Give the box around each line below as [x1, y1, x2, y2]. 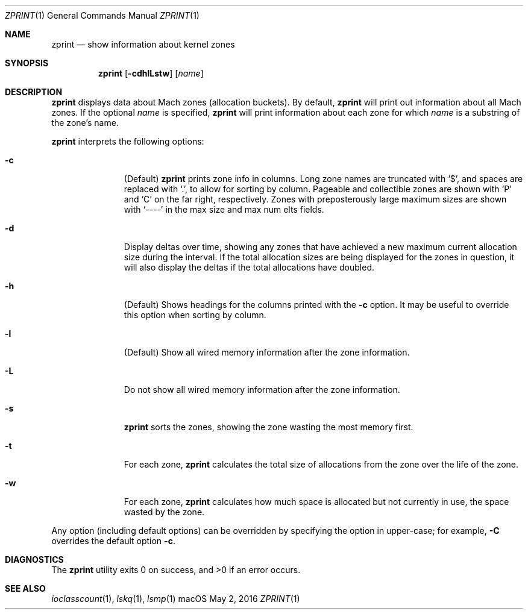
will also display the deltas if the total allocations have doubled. [124, 262, 374, 272]
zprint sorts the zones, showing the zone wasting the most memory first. [124, 422, 413, 432]
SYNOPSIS [5, 58, 49, 68]
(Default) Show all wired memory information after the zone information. [124, 347, 410, 357]
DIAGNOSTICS [5, 554, 64, 565]
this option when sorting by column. [124, 310, 266, 320]
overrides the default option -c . [51, 536, 175, 546]
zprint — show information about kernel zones [51, 39, 235, 49]
